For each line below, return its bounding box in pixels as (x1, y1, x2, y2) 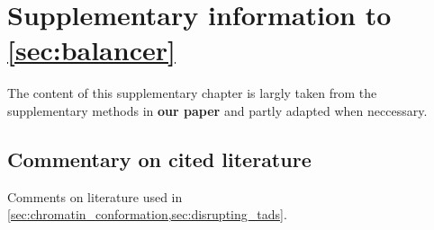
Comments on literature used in (7, 187, 183, 206)
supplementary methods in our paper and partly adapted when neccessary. (7, 101, 428, 119)
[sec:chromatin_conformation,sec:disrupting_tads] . (7, 205, 287, 224)
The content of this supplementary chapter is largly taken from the (7, 84, 377, 102)
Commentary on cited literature (7, 145, 312, 172)
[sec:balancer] (7, 31, 176, 68)
